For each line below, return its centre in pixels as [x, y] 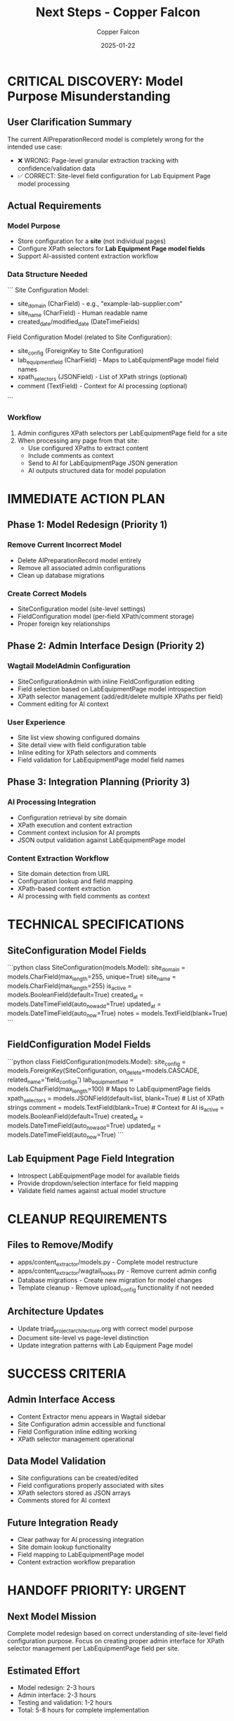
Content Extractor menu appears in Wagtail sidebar [92, 1417]
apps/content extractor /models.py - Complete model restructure [108, 1263]
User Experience [36, 722]
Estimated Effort [44, 1671]
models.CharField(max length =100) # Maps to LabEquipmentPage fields [109, 1090]
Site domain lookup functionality [64, 1547]
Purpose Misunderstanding [89, 96]
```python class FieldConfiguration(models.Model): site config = [97, 1062]
